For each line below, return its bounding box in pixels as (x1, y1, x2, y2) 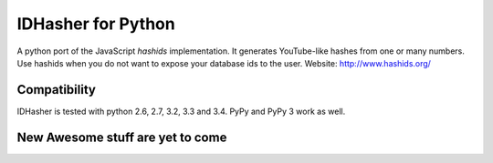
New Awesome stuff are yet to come (16, 129, 227, 145)
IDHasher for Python (16, 14, 175, 34)
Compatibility (16, 82, 96, 97)
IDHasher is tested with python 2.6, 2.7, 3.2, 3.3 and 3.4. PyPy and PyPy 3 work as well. (16, 106, 346, 117)
